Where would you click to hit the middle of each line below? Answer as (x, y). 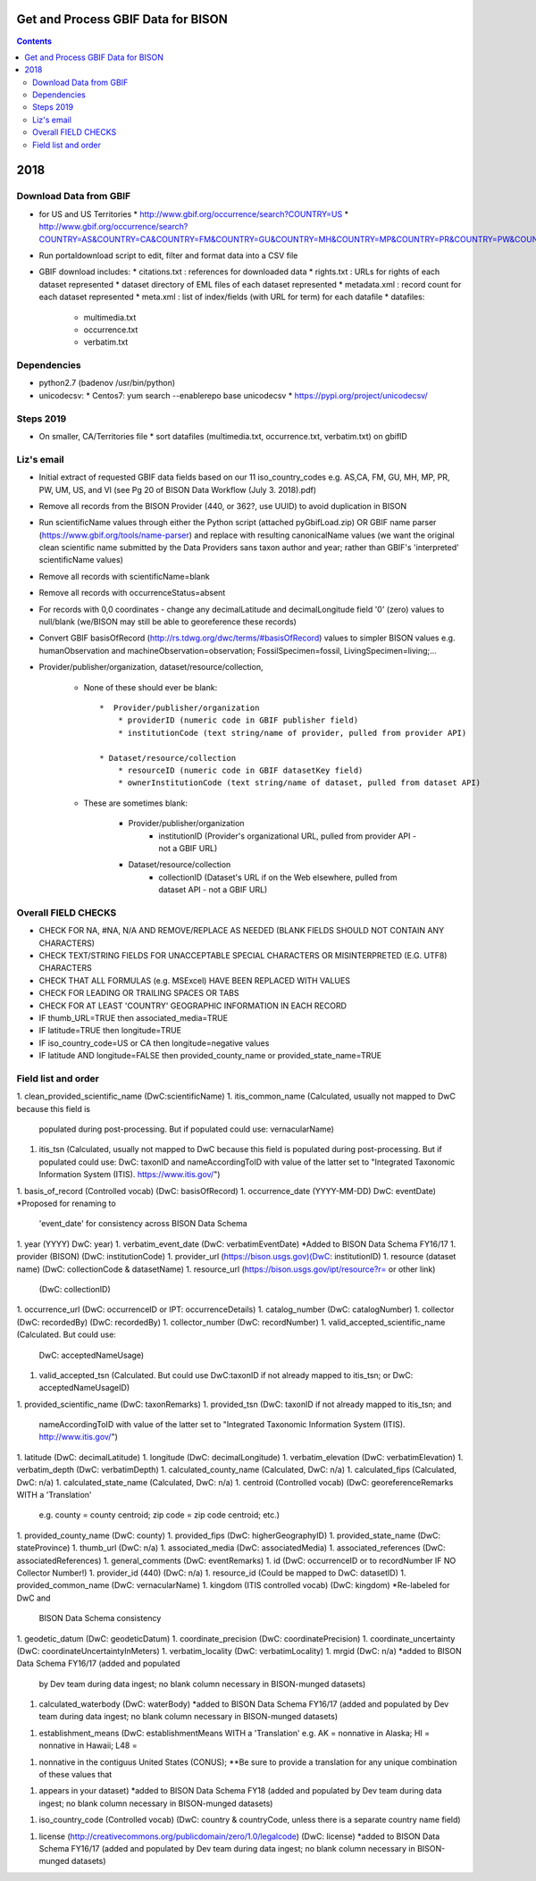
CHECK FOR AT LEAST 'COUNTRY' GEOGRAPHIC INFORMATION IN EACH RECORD (193, 1006)
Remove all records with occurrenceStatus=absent (132, 593)
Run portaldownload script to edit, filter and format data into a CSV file (168, 255)
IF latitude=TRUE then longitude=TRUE (110, 1031)
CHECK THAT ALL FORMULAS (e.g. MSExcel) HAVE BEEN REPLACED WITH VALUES (194, 980)
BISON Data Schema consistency (100, 1618)
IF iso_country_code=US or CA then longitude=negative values (154, 1043)
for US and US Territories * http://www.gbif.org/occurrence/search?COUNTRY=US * (193, 213)
